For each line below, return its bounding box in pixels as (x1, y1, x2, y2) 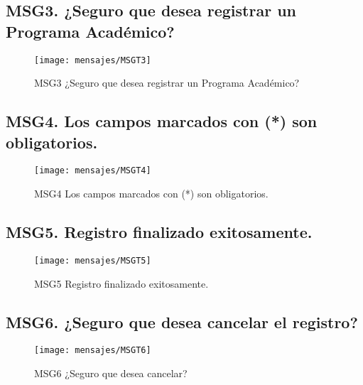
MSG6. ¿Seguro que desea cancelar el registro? (6, 310, 358, 332)
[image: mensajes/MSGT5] (34, 255, 151, 266)
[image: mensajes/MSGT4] (34, 166, 151, 176)
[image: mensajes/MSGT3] (34, 55, 151, 65)
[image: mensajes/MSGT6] (34, 345, 151, 356)
